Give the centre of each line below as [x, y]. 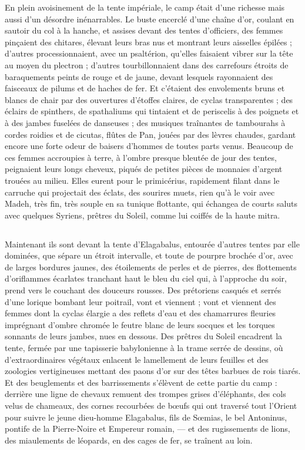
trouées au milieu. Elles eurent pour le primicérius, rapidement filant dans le [142, 180]
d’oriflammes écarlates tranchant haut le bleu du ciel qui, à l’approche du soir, [146, 278]
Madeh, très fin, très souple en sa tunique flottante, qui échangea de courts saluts [151, 204]
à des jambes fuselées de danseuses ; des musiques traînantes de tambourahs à [145, 122]
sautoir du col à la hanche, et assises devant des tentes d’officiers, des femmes [144, 30]
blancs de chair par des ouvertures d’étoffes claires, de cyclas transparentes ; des [149, 99]
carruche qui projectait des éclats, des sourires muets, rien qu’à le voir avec [140, 192]
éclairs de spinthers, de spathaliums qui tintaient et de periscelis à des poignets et [152, 111]
